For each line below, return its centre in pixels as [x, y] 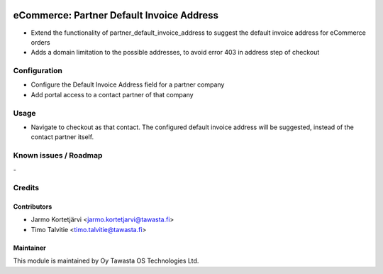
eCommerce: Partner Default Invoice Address [116, 15]
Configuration [38, 71]
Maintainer [29, 248]
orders [40, 42]
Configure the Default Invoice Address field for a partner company [128, 84]
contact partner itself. [62, 137]
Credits [26, 188]
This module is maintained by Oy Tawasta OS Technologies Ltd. [106, 261]
